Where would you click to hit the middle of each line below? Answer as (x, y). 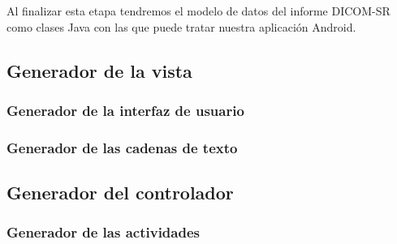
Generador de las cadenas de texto (122, 147)
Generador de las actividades (103, 232)
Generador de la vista (99, 70)
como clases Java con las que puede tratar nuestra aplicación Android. (181, 26)
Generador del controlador (120, 193)
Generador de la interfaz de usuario (125, 110)
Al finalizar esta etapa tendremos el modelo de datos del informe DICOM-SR (198, 11)
